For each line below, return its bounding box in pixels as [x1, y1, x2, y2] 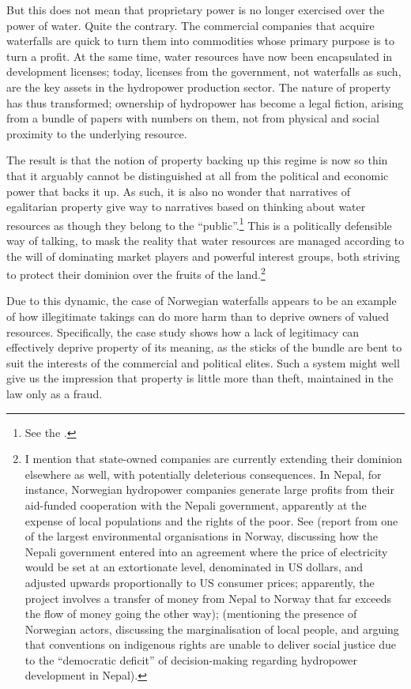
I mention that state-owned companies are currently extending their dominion [25, 450, 402, 467]
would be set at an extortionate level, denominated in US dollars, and [25, 559, 364, 575]
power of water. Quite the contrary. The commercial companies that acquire [6, 17, 375, 33]
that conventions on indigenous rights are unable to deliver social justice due [25, 636, 396, 653]
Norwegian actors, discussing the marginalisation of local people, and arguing [25, 620, 399, 637]
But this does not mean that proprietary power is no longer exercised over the [6, 2, 385, 17]
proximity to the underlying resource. [6, 125, 187, 141]
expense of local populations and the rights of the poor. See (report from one [25, 512, 398, 529]
